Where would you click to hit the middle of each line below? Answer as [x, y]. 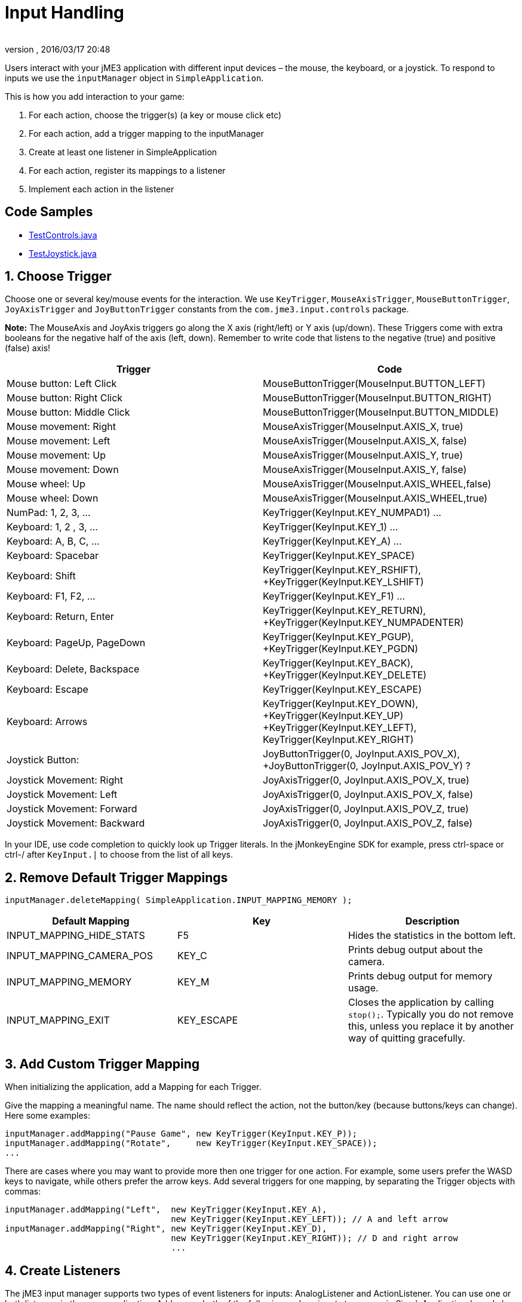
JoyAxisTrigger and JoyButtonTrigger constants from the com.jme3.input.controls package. [207, 309]
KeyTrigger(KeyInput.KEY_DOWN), [341, 704]
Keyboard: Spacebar [53, 556]
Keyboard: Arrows [47, 722]
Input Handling [65, 13]
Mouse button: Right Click [65, 398]
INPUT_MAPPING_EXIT [58, 1020]
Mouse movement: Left [59, 441]
